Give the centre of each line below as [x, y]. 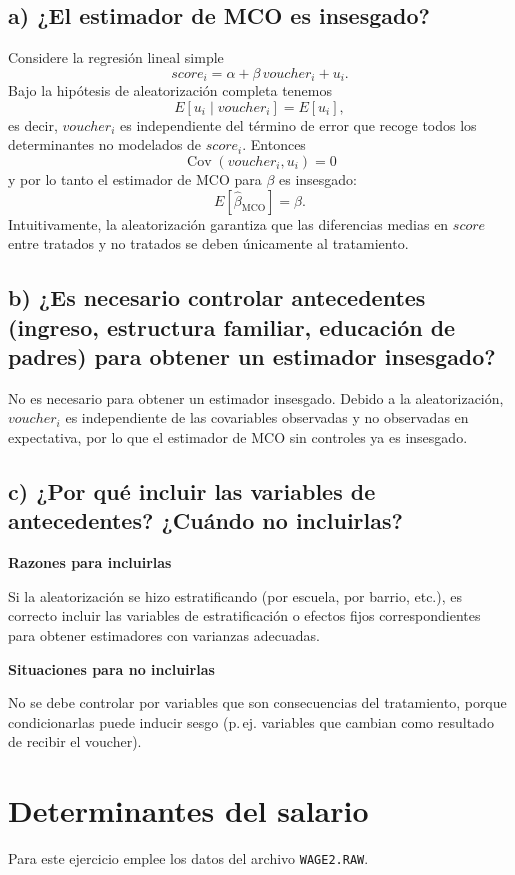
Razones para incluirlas [90, 562]
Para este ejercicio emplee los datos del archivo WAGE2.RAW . [188, 858]
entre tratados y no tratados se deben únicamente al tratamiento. [208, 243]
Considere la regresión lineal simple [116, 57]
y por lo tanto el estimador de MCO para [135, 179]
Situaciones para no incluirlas [111, 668]
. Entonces [274, 144]
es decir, [33, 124]
